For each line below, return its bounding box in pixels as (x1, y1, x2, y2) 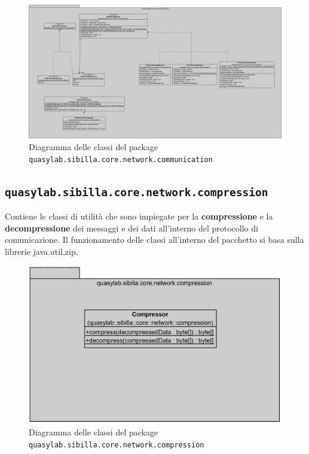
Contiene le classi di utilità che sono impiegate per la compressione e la (5, 210, 273, 223)
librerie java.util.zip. (5, 245, 78, 257)
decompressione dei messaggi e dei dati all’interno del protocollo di (5, 221, 258, 234)
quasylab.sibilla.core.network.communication (29, 155, 213, 164)
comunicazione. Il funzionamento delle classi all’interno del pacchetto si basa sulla (5, 233, 304, 246)
